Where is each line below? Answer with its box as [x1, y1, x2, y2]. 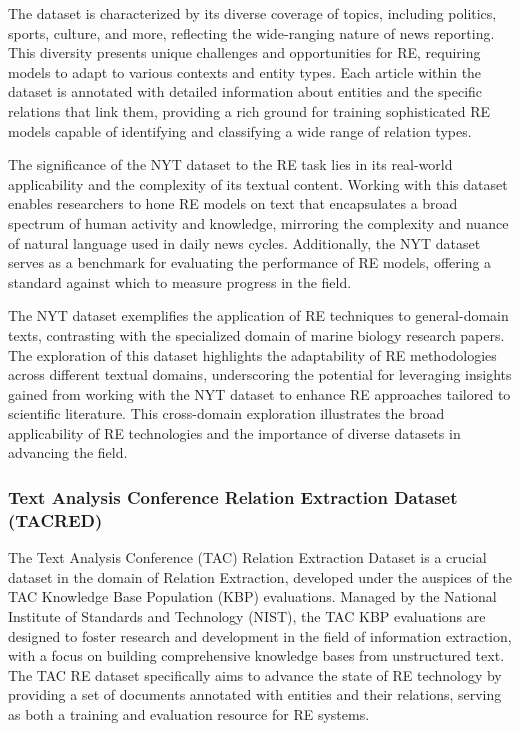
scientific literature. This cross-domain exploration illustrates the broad [8, 403, 445, 424]
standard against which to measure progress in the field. [8, 271, 352, 292]
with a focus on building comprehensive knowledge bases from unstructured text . [8, 645, 505, 666]
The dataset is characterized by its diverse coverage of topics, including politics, [8, 3, 497, 23]
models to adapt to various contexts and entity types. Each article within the [8, 61, 482, 82]
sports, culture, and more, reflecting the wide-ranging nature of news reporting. [8, 22, 495, 43]
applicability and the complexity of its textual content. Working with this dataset [8, 173, 508, 194]
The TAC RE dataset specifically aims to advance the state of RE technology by [8, 664, 502, 685]
